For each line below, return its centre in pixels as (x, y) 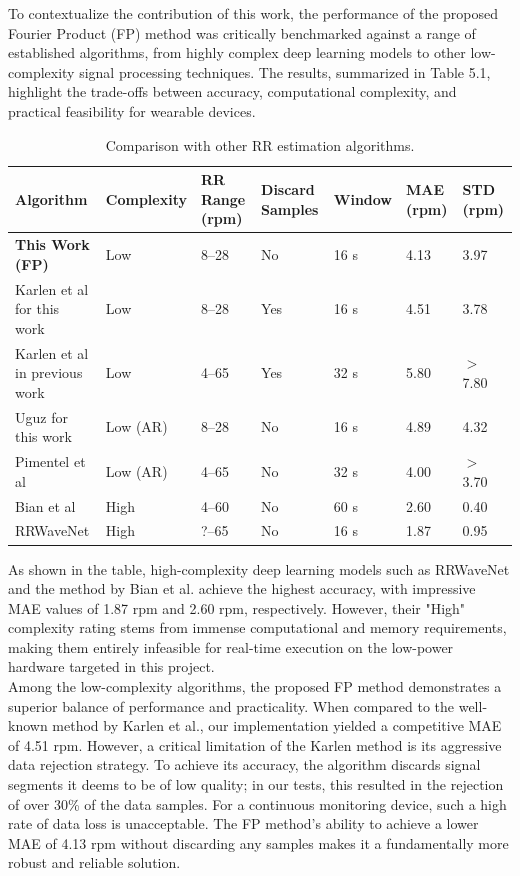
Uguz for (41, 416)
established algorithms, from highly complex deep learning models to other (237, 52)
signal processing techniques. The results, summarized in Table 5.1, (285, 71)
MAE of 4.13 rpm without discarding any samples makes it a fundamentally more (258, 842)
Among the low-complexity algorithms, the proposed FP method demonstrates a (255, 686)
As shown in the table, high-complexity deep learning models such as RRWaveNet (259, 568)
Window (363, 198)
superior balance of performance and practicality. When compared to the (231, 705)
